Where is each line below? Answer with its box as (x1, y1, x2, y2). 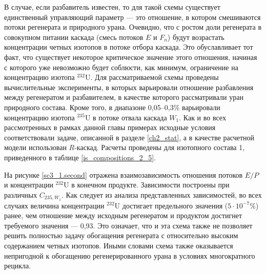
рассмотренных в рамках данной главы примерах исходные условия (4, 122, 216, 133)
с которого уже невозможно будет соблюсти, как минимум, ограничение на (4, 61, 238, 72)
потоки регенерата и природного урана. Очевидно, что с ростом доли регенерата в (4, 22, 262, 32)
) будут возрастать (167, 31, 224, 42)
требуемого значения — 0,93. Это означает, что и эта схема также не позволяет (4, 220, 253, 230)
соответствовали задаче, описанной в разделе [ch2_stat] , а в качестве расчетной (4, 132, 255, 142)
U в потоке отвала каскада (85, 112, 167, 122)
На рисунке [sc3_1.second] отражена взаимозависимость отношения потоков (4, 169, 243, 180)
